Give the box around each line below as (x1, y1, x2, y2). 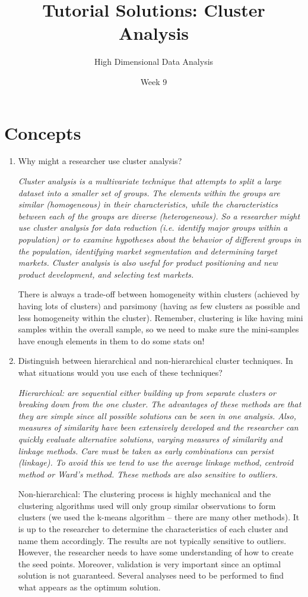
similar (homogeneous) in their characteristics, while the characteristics (18, 198, 278, 210)
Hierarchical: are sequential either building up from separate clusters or (18, 386, 276, 398)
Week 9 (140, 75, 167, 87)
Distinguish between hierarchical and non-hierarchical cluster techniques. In (18, 354, 293, 367)
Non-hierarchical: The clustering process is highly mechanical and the (18, 488, 271, 500)
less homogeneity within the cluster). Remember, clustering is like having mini (18, 311, 303, 323)
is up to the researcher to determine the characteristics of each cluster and (18, 523, 288, 535)
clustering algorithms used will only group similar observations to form (18, 499, 276, 511)
